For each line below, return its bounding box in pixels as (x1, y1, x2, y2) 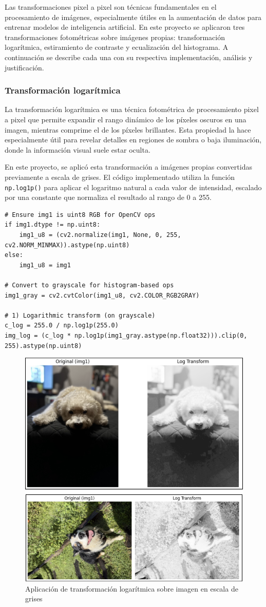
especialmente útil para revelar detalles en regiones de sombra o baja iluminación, (5, 134, 262, 145)
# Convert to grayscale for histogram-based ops (5, 281, 174, 289)
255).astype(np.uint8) (5, 342, 82, 350)
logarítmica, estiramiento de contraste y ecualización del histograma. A (5, 42, 229, 52)
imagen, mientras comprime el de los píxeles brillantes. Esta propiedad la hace (5, 124, 251, 135)
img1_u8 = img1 (19, 261, 71, 269)
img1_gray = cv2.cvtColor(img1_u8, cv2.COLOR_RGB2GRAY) (5, 291, 200, 299)
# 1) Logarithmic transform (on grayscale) (5, 311, 156, 319)
